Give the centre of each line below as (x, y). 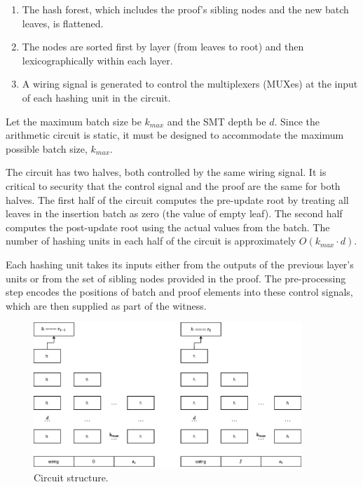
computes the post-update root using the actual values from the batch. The (168, 227)
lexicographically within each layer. (97, 60)
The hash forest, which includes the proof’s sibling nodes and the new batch (185, 9)
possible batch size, (47, 148)
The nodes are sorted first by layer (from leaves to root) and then (163, 47)
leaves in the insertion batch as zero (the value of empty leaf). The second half (174, 213)
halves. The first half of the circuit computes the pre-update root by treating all (177, 199)
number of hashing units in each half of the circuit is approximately (151, 241)
